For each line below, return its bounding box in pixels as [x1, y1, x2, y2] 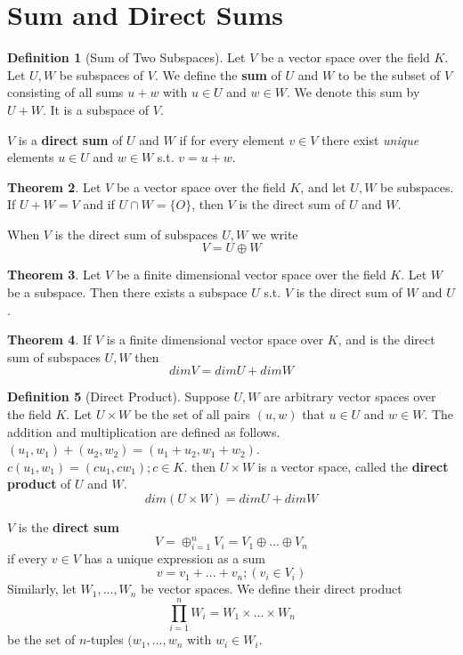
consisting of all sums [7, 83, 124, 101]
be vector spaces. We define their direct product [141, 579, 402, 598]
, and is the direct [337, 330, 435, 349]
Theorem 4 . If [7, 330, 92, 349]
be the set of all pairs [134, 405, 251, 424]
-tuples [86, 630, 124, 649]
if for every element [179, 130, 285, 149]
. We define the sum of [154, 65, 281, 84]
